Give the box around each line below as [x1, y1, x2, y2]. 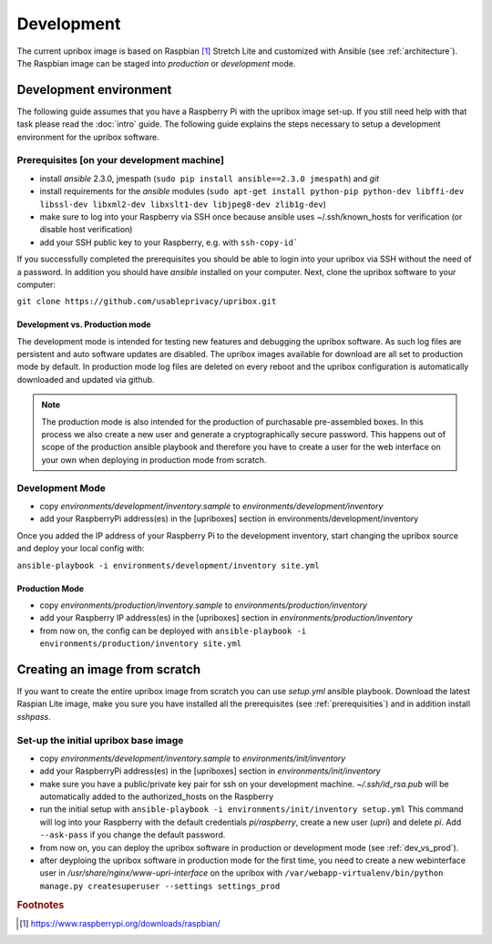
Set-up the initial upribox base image [16, 734, 184, 746]
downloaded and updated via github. [16, 374, 155, 385]
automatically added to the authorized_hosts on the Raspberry [39, 791, 274, 802]
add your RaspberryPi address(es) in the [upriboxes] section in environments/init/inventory [39, 765, 382, 776]
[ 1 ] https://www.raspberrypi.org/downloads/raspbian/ [19, 918, 220, 929]
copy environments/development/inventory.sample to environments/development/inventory [39, 500, 384, 511]
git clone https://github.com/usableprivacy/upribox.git [16, 296, 277, 307]
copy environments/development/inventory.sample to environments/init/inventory [39, 753, 346, 764]
